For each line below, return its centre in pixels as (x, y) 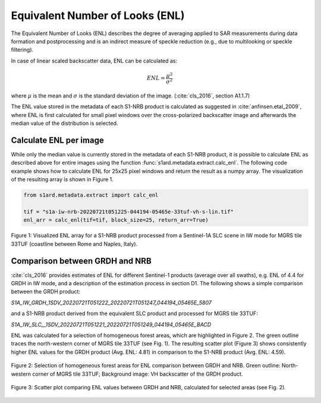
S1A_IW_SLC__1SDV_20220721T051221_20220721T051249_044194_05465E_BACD (111, 325)
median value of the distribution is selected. (64, 123)
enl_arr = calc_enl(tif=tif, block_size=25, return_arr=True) (116, 220)
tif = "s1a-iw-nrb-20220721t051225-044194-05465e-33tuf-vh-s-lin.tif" (129, 212)
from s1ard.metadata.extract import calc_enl (91, 195)
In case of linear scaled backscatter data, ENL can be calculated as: (94, 61)
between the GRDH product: (45, 292)
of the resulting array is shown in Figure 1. (62, 180)
